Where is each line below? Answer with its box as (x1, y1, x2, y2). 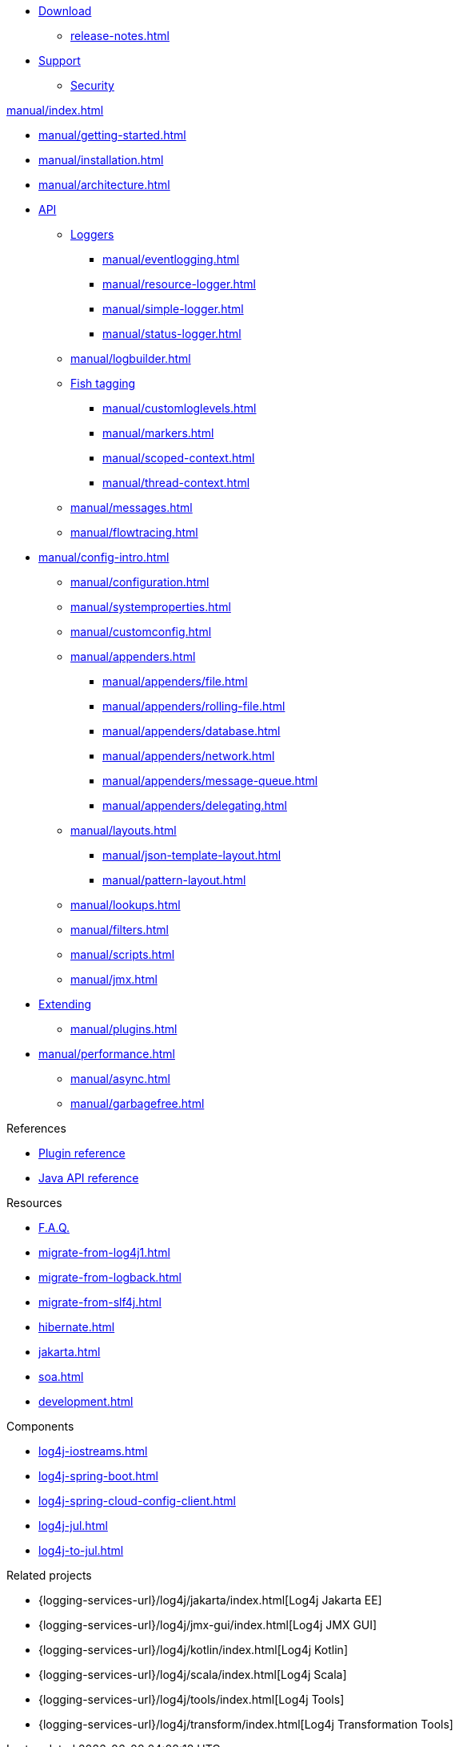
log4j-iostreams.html (38, 1444, 148, 1458)
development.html (38, 1395, 134, 1408)
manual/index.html (6, 103, 104, 117)
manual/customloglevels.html (102, 401, 257, 415)
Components (6, 1419, 74, 1433)
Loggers (70, 227, 114, 241)
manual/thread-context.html (102, 476, 250, 489)
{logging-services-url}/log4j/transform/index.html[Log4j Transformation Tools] (38, 1717, 453, 1731)
